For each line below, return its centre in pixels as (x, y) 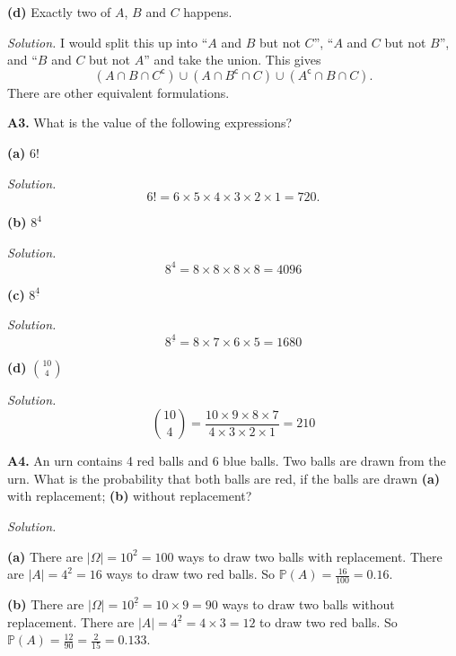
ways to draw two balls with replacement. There (310, 556)
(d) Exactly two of (59, 12)
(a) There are (45, 556)
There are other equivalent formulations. (118, 92)
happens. (208, 12)
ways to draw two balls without (308, 604)
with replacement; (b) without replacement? (130, 496)
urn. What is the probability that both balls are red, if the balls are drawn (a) (224, 478)
